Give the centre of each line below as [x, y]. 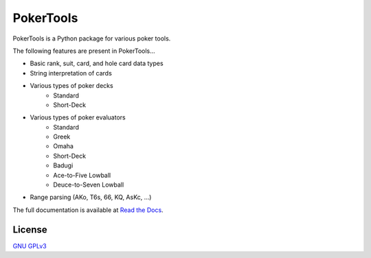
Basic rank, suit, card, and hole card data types [97, 63]
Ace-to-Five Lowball [82, 175]
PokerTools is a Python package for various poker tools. [92, 38]
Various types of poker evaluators [78, 117]
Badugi [63, 165]
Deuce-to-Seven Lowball [89, 185]
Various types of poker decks [71, 86]
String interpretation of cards [71, 73]
